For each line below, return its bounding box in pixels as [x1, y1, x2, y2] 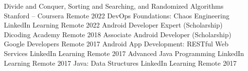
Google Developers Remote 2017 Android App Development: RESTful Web [4, 39, 229, 49]
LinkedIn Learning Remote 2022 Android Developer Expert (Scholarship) [4, 20, 223, 30]
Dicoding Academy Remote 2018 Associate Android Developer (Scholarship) [4, 29, 231, 39]
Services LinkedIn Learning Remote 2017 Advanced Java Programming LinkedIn [4, 48, 244, 58]
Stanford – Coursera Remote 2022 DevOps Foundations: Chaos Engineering [4, 10, 230, 20]
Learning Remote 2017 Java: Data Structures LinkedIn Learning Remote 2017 [4, 57, 237, 68]
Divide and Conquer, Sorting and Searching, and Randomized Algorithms [4, 1, 224, 11]
